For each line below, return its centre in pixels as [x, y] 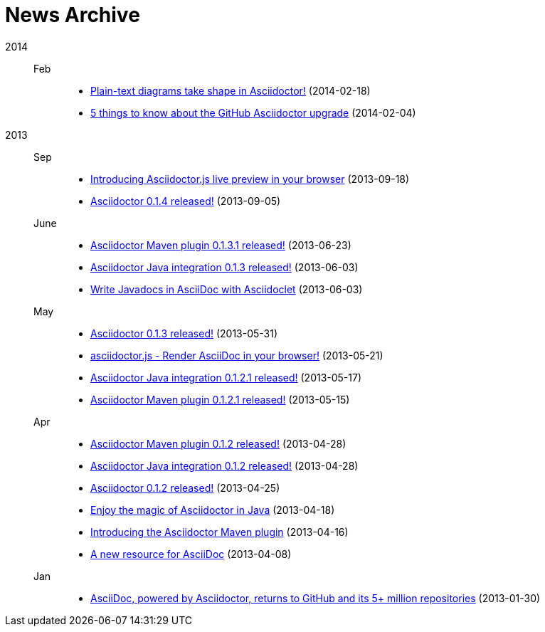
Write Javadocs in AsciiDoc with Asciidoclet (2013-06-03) [227, 289]
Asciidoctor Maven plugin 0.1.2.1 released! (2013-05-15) [220, 399]
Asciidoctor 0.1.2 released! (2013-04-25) [185, 488]
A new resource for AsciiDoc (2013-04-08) [191, 554]
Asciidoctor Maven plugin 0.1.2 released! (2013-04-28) [218, 443]
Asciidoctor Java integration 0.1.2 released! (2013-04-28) [224, 465]
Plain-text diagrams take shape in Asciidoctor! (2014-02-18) [231, 90]
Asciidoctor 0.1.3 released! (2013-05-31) [184, 333]
